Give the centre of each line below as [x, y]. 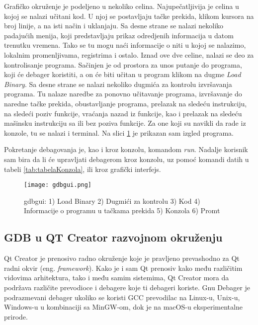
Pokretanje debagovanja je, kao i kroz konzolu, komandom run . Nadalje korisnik [126, 149]
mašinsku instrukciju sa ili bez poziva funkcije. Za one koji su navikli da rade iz [125, 123]
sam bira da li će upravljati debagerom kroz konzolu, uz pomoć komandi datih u [127, 159]
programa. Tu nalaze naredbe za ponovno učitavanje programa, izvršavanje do [123, 94]
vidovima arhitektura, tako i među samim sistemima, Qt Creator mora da [117, 278]
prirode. [16, 316]
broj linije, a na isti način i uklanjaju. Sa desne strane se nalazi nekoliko [114, 26]
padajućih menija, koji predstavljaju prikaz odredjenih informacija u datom [119, 35]
